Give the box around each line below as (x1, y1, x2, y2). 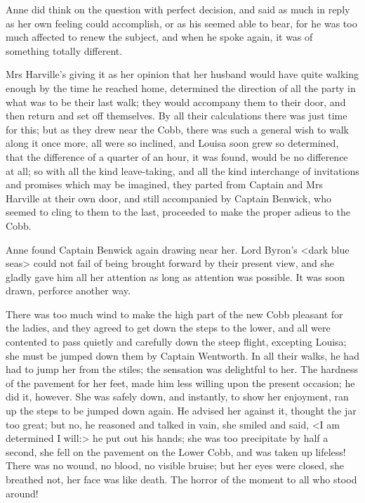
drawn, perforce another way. (6, 283, 131, 298)
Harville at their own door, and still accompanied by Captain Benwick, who (6, 190, 331, 205)
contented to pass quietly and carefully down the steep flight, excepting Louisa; (6, 334, 347, 349)
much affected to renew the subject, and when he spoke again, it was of (6, 30, 313, 44)
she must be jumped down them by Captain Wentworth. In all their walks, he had (6, 348, 359, 362)
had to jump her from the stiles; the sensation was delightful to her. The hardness (6, 362, 358, 377)
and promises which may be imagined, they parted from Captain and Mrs (6, 177, 323, 192)
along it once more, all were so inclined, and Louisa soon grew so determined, (6, 136, 339, 150)
